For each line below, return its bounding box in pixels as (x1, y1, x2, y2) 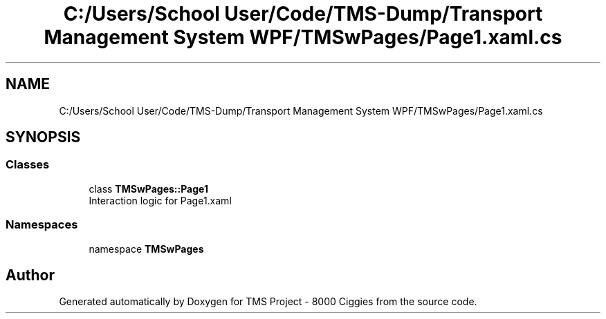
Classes (6, 157, 50, 172)
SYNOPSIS (6, 128, 81, 146)
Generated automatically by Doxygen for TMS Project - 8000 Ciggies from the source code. (59, 296, 477, 308)
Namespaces (6, 217, 78, 232)
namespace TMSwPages (89, 242, 204, 255)
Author (6, 266, 55, 284)
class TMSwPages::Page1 (89, 182, 208, 195)
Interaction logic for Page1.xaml (89, 194, 232, 206)
